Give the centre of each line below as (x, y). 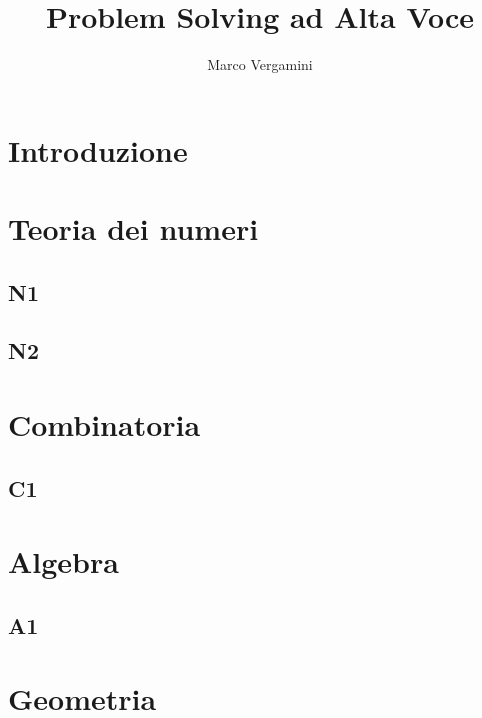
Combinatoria (104, 424)
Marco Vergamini (260, 64)
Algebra (63, 561)
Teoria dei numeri (133, 228)
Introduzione (98, 149)
